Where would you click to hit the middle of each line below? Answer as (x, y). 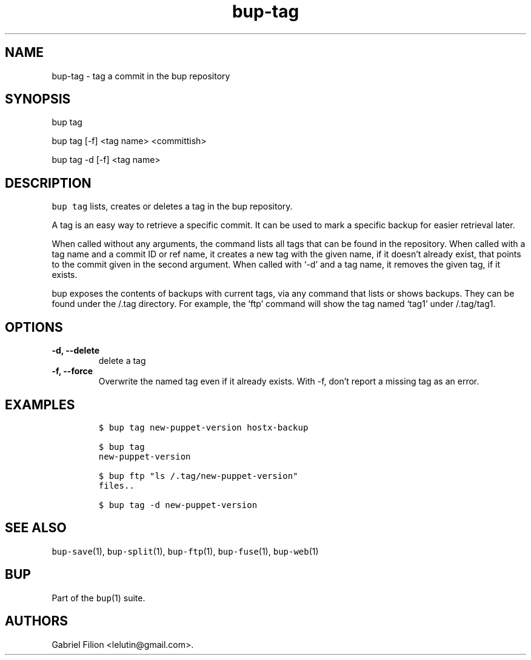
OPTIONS (34, 327)
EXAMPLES (40, 404)
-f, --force (72, 371)
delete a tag (122, 361)
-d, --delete (76, 351)
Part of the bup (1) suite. (99, 598)
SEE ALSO (36, 528)
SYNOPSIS (38, 99)
